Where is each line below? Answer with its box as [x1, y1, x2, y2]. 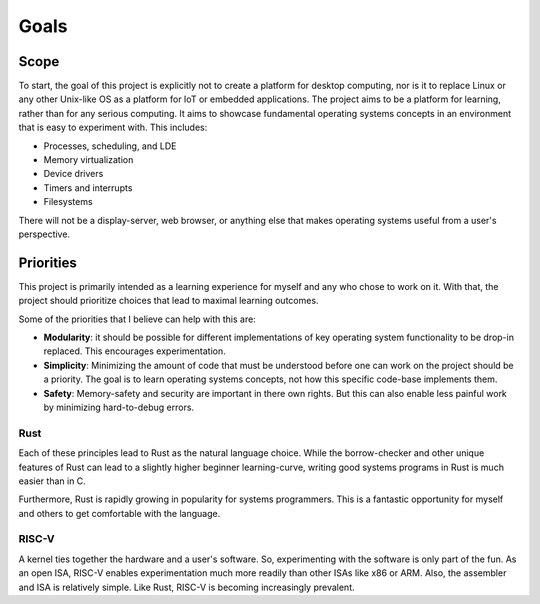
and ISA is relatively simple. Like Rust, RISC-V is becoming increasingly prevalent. [18, 581, 355, 593]
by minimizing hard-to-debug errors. [43, 401, 195, 413]
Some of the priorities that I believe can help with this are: [18, 313, 257, 325]
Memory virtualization [43, 154, 134, 166]
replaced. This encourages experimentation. [43, 345, 226, 357]
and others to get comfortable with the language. [18, 507, 221, 519]
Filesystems [43, 196, 94, 208]
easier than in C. [18, 475, 87, 487]
